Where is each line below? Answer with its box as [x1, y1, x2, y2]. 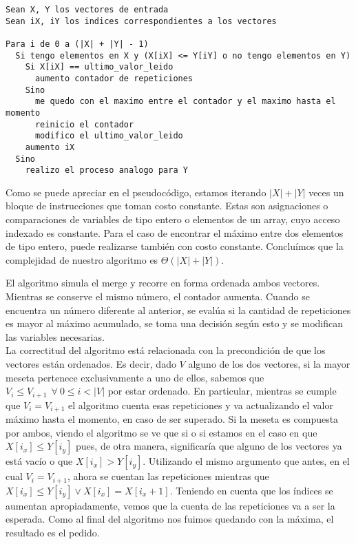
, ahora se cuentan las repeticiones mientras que [67, 469, 269, 483]
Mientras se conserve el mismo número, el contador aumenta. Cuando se [6, 289, 310, 303]
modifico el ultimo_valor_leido [34, 131, 183, 141]
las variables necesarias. [6, 329, 105, 344]
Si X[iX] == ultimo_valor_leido [25, 62, 174, 72]
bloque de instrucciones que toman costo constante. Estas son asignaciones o [6, 198, 328, 213]
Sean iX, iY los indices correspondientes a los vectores [6, 16, 277, 26]
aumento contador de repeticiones [34, 73, 193, 83]
